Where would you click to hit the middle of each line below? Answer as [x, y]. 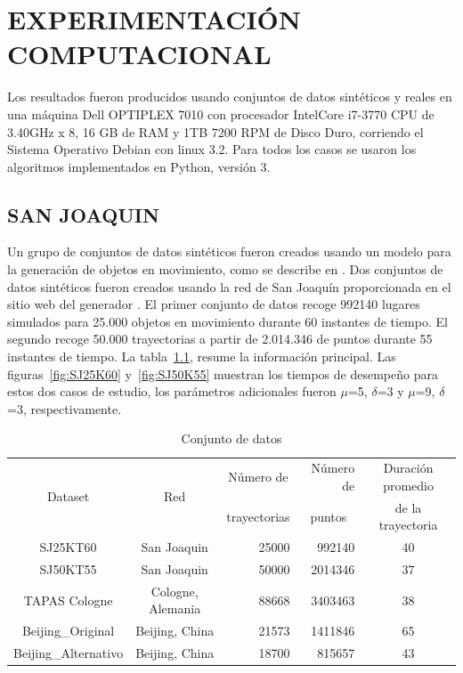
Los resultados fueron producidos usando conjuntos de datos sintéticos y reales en [230, 97]
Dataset [68, 496]
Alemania [175, 608]
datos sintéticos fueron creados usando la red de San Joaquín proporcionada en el [229, 286]
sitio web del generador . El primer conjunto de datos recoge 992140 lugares [214, 304]
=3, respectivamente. [65, 408]
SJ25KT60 [68, 547]
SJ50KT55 [68, 568]
